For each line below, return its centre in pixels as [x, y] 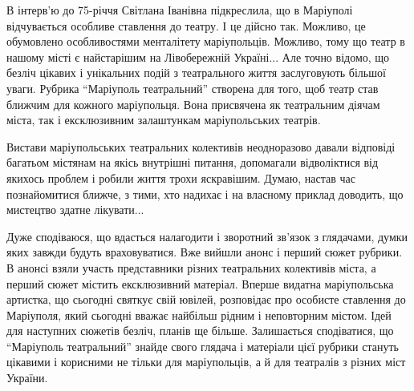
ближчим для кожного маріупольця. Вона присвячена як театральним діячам [193, 104]
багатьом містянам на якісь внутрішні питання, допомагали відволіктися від [193, 162]
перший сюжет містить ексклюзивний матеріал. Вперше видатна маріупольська [200, 283]
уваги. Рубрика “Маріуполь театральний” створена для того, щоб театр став [193, 88]
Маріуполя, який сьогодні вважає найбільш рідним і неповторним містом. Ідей [199, 314]
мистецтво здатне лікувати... [75, 210]
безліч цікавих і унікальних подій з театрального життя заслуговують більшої [196, 73]
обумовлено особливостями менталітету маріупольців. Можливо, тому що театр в [206, 41]
